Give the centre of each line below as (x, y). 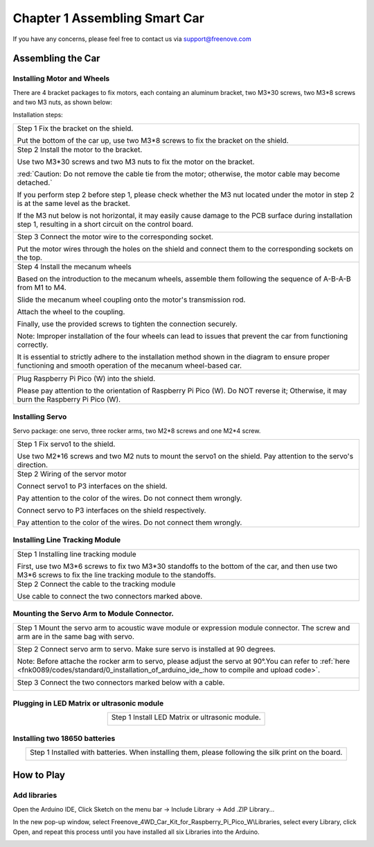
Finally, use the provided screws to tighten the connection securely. (127, 324)
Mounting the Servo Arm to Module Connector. (93, 614)
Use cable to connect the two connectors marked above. (110, 596)
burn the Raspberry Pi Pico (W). (69, 399)
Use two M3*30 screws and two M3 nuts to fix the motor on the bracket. (136, 162)
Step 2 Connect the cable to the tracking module (96, 584)
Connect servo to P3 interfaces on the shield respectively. (112, 511)
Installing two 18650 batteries (64, 738)
